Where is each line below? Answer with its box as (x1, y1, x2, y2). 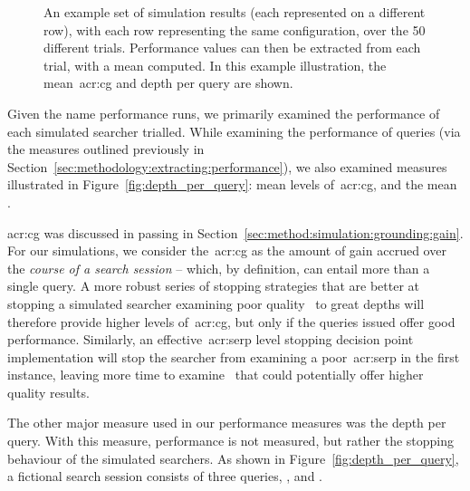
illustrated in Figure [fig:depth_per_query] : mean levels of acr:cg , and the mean (7, 175, 457, 194)
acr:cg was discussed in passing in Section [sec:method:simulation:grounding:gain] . (7, 223, 464, 242)
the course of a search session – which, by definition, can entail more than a (7, 258, 430, 277)
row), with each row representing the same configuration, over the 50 (43, 20, 426, 39)
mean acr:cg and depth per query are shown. (43, 73, 293, 92)
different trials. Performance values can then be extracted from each (43, 38, 421, 57)
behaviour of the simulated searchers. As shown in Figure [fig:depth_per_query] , (7, 448, 459, 467)
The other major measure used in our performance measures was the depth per (7, 413, 446, 432)
